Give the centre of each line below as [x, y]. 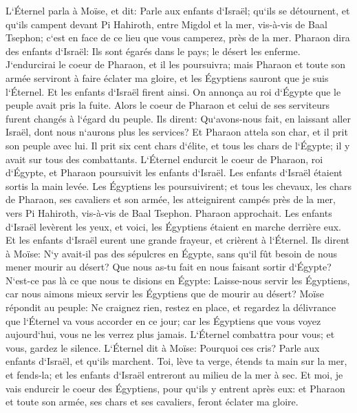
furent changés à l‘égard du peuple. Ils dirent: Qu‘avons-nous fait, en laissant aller [178, 118]
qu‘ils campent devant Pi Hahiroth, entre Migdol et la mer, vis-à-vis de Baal [166, 24]
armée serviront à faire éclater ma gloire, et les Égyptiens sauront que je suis [167, 77]
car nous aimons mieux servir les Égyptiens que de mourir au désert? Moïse [165, 294]
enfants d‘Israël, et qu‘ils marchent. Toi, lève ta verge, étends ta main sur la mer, [176, 361]
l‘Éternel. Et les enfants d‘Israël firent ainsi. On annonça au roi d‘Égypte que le [173, 91]
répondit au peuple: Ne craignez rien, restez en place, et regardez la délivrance [171, 307]
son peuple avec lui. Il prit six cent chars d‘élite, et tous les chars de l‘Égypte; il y [178, 145]
